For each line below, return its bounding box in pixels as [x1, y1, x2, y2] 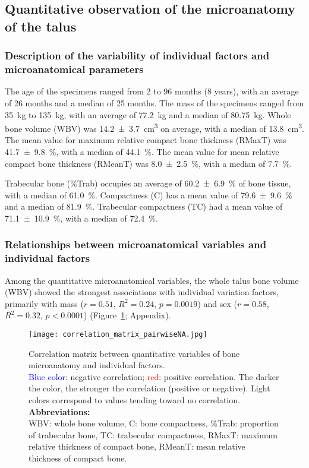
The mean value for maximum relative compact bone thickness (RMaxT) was [5, 134, 287, 146]
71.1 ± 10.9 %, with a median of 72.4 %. [5, 211, 158, 224]
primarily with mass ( [5, 297, 84, 309]
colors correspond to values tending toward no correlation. [29, 394, 240, 406]
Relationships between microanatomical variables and [5, 237, 267, 252]
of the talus [5, 17, 77, 35]
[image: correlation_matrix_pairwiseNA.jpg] [29, 330, 207, 339]
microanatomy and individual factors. [29, 359, 165, 371]
